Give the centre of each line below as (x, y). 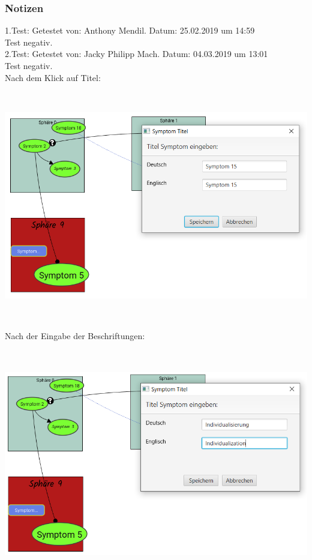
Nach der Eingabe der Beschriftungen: (75, 335)
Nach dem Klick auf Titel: (53, 77)
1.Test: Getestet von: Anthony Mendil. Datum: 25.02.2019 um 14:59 (130, 30)
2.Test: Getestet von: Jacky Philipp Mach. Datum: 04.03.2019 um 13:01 (136, 54)
